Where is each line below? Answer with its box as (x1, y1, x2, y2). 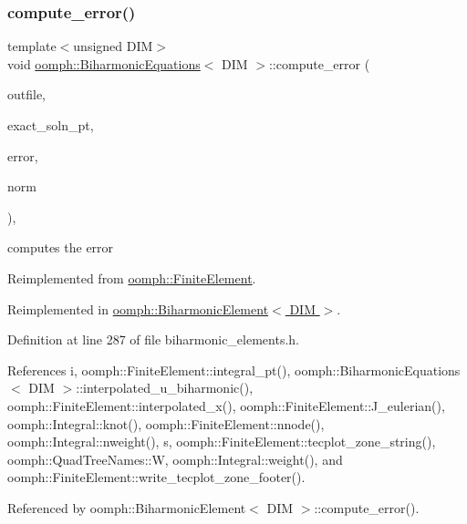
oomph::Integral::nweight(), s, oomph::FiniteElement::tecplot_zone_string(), (7, 432, 436, 451)
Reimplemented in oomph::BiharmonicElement (7, 299, 269, 318)
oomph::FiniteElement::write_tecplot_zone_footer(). (7, 467, 306, 487)
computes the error (7, 238, 114, 257)
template (7, 36, 57, 56)
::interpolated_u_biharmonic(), (76, 378, 254, 397)
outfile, (7, 85, 47, 104)
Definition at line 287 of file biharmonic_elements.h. (7, 330, 299, 349)
